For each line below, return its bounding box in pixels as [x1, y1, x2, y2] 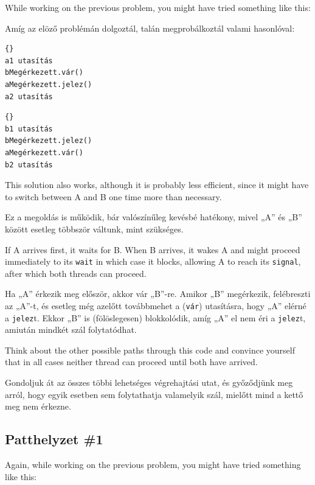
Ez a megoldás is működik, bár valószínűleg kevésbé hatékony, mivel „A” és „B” [5, 211, 302, 223]
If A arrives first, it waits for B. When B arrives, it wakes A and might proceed [5, 243, 300, 256]
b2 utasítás [5, 160, 53, 169]
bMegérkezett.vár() [5, 68, 83, 77]
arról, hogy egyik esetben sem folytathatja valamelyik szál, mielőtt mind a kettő [5, 388, 303, 400]
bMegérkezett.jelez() [5, 136, 92, 145]
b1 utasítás [5, 124, 53, 133]
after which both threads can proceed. [5, 267, 147, 279]
